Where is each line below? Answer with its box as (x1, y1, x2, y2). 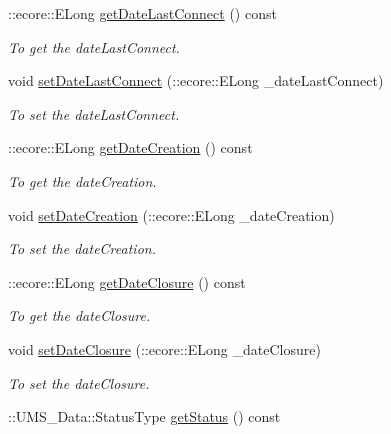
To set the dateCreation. (8, 238, 156, 259)
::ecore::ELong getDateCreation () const (8, 137, 253, 158)
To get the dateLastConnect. (8, 36, 180, 57)
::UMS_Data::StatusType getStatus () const (8, 406, 281, 427)
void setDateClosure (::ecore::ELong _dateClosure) (8, 338, 321, 359)
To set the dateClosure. (8, 372, 150, 393)
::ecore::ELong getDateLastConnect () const (8, 3, 277, 23)
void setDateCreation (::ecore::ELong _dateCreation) (8, 204, 335, 225)
